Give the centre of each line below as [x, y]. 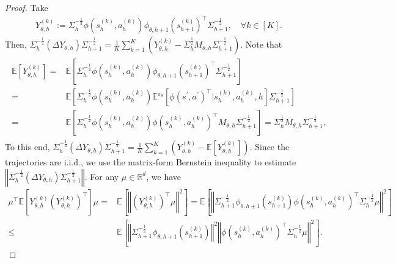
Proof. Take [27, 7]
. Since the [269, 147]
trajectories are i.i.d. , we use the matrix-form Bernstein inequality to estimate [151, 162]
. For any [102, 176]
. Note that [261, 44]
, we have [164, 176]
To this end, [28, 147]
